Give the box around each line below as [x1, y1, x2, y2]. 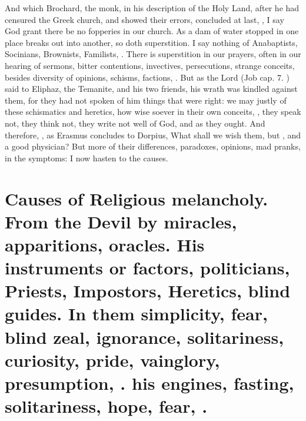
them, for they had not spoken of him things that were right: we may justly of [5, 94, 287, 106]
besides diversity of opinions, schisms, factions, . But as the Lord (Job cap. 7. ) [5, 71, 290, 83]
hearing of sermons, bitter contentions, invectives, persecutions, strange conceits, [5, 59, 295, 71]
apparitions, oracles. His [5, 232, 205, 256]
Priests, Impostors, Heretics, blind [5, 279, 291, 303]
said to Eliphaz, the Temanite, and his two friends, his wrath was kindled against [5, 82, 298, 95]
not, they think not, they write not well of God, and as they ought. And [5, 117, 265, 129]
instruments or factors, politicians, [5, 256, 290, 280]
